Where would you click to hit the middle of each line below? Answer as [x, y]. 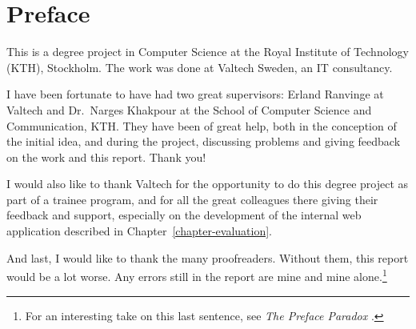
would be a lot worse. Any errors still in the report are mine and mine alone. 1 [197, 275]
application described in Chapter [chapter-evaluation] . [139, 231]
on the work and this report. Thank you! [106, 156]
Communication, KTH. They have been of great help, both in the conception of [202, 125]
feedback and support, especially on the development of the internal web [184, 215]
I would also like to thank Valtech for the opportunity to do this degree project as [208, 184]
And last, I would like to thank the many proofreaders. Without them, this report [208, 257]
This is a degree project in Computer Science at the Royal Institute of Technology [208, 52]
